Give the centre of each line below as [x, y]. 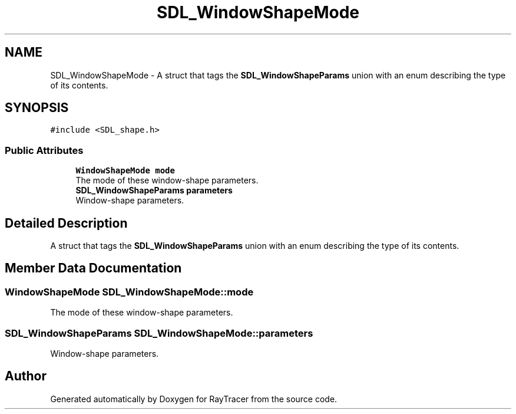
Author [26, 376]
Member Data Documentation [93, 268]
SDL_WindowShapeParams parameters [154, 190]
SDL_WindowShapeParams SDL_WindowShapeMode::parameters [159, 333]
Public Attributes [44, 150]
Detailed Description [66, 223]
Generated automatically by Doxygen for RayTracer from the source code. [194, 399]
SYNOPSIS [37, 108]
